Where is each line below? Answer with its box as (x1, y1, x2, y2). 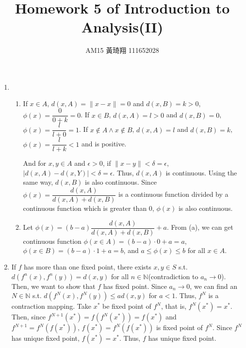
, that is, (161, 301, 187, 311)
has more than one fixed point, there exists (24, 261, 151, 271)
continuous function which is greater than (23, 203, 147, 213)
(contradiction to (148, 271, 198, 281)
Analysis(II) (81, 17, 164, 37)
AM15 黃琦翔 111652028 (85, 45, 159, 55)
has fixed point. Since (103, 281, 167, 291)
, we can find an (190, 281, 237, 291)
